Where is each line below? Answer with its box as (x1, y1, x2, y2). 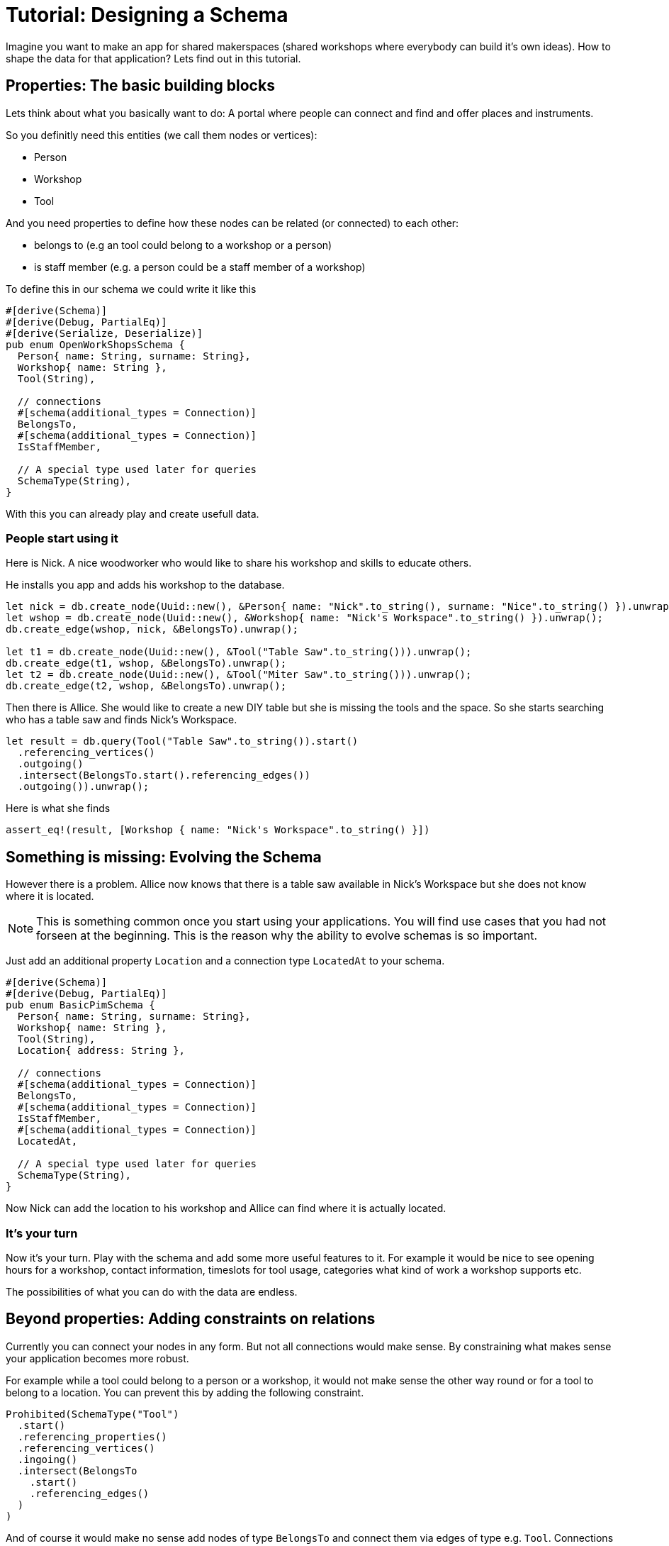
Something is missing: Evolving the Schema (6, 847, 322, 866)
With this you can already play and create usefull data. (6, 507, 259, 520)
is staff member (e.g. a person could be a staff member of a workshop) (34, 260, 366, 273)
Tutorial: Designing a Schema (6, 3, 288, 27)
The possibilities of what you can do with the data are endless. (6, 1285, 298, 1298)
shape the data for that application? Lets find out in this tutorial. (6, 52, 301, 65)
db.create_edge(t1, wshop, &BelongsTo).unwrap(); (6, 657, 287, 669)
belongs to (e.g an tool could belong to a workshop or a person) (34, 238, 332, 251)
